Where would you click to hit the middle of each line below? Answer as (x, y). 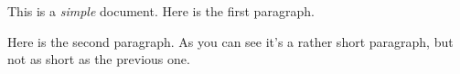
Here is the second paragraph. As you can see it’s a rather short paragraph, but (230, 41)
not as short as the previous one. (99, 59)
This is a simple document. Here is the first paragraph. (161, 11)
